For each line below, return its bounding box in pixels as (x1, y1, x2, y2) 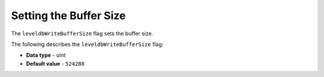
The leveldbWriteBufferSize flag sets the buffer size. (11, 30, 154, 37)
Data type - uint (26, 51, 66, 59)
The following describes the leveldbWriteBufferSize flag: (11, 41, 164, 48)
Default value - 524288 (26, 60, 85, 67)
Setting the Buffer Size (11, 9, 126, 22)
